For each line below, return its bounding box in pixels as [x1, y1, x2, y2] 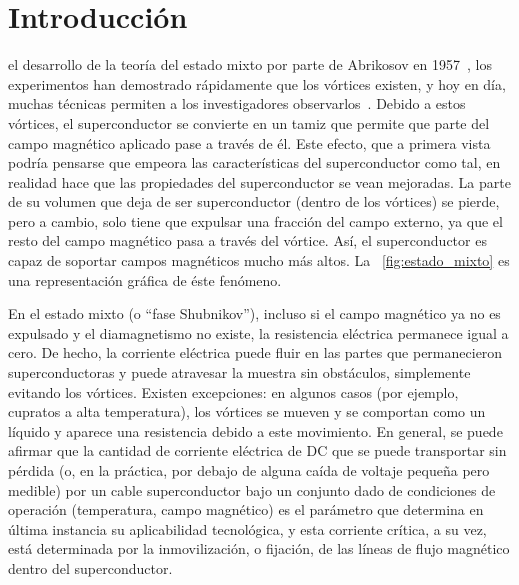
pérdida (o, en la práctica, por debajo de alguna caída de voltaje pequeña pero [8, 460, 490, 480]
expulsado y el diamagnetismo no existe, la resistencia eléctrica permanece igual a [8, 322, 509, 343]
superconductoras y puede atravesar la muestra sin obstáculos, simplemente [8, 362, 471, 383]
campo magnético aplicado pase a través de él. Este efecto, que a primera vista [8, 132, 491, 153]
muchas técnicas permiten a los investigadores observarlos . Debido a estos [8, 93, 466, 114]
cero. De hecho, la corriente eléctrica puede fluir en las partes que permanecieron [8, 342, 503, 363]
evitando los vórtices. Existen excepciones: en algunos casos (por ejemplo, [8, 381, 459, 402]
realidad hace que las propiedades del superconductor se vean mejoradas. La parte [8, 171, 511, 192]
